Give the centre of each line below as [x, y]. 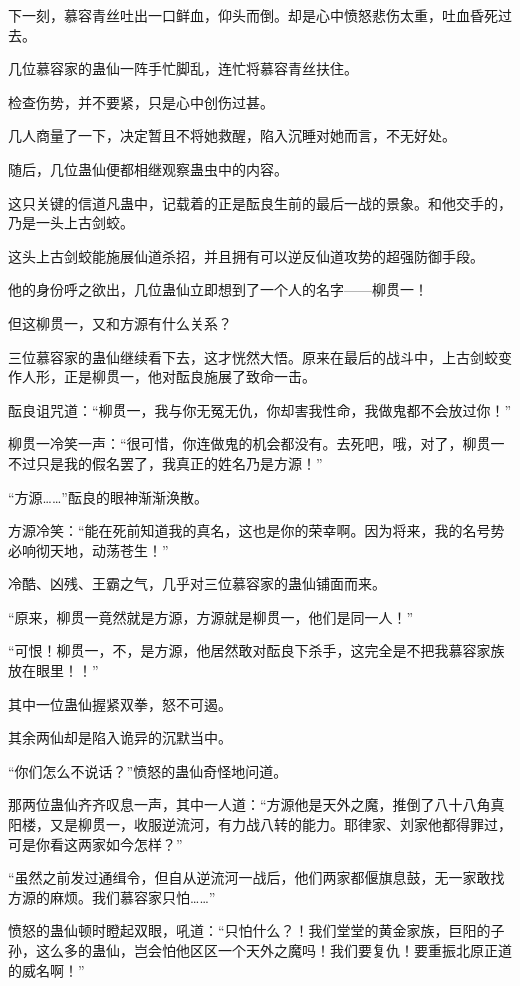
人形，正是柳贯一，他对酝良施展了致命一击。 [168, 376]
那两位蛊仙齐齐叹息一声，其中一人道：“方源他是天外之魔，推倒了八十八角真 [256, 804]
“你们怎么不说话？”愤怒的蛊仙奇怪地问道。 [148, 770]
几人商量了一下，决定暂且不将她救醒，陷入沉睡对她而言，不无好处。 [232, 135]
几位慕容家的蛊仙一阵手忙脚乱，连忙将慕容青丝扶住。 [183, 68]
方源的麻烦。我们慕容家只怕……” [112, 896]
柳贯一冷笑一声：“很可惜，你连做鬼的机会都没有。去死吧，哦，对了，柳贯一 [256, 443]
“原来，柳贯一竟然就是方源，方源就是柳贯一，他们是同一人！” [211, 616]
